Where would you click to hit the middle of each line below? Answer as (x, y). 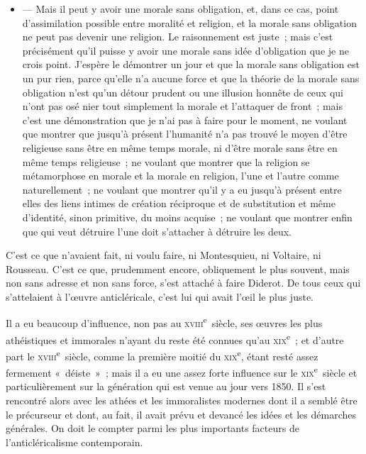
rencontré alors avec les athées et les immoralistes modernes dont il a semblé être (182, 400)
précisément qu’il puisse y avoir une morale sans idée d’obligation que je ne (185, 50)
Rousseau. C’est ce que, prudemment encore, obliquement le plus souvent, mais (178, 268)
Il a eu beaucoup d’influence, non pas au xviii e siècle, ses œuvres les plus (164, 322)
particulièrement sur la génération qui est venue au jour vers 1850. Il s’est (166, 386)
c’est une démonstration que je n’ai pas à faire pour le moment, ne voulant (185, 120)
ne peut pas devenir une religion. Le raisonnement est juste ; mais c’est (178, 37)
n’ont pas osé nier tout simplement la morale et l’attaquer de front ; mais (182, 106)
